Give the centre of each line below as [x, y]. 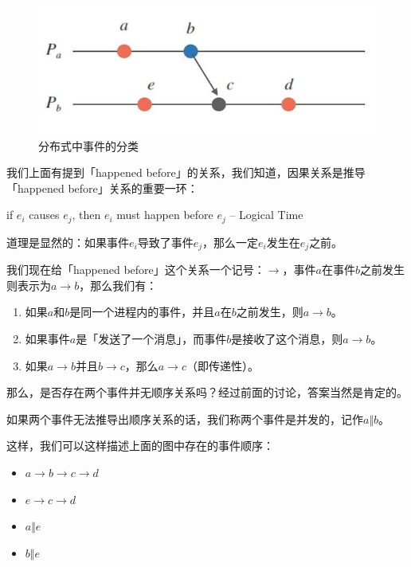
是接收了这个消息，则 [287, 338]
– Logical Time [266, 215]
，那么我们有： [118, 285]
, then [86, 215]
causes [44, 215]
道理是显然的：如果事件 [68, 242]
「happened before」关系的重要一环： [102, 188]
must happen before [165, 215]
